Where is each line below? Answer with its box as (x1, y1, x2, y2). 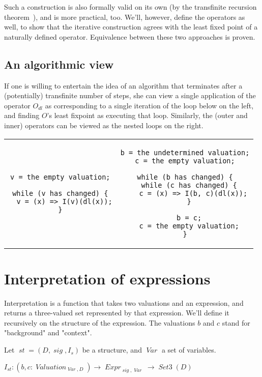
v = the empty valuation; (10, 172, 110, 181)
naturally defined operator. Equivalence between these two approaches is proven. (4, 31, 255, 42)
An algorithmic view (4, 56, 114, 72)
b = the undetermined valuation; (120, 148, 250, 157)
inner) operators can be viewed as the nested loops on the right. (4, 120, 203, 130)
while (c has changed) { (141, 181, 237, 189)
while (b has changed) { (137, 172, 233, 181)
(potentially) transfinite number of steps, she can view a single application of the (4, 90, 256, 101)
